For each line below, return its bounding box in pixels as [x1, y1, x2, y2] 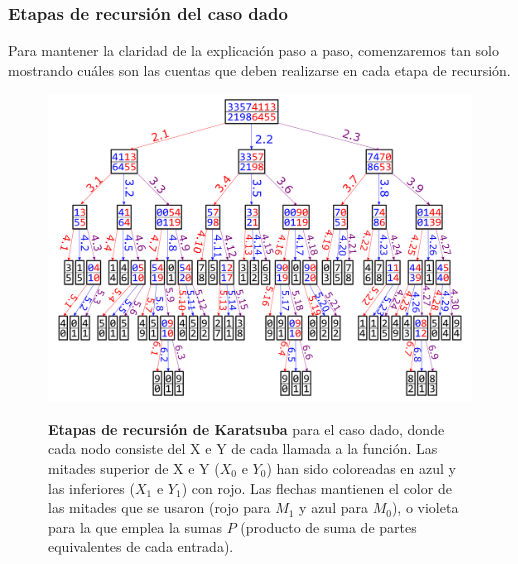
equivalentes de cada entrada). [48, 536, 234, 557]
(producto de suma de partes [240, 516, 417, 537]
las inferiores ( [48, 477, 135, 498]
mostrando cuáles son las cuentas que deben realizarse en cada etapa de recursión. [8, 59, 511, 80]
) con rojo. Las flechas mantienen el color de [181, 477, 452, 498]
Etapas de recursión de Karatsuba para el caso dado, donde [48, 418, 445, 439]
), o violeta [391, 497, 459, 518]
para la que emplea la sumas [48, 516, 223, 537]
